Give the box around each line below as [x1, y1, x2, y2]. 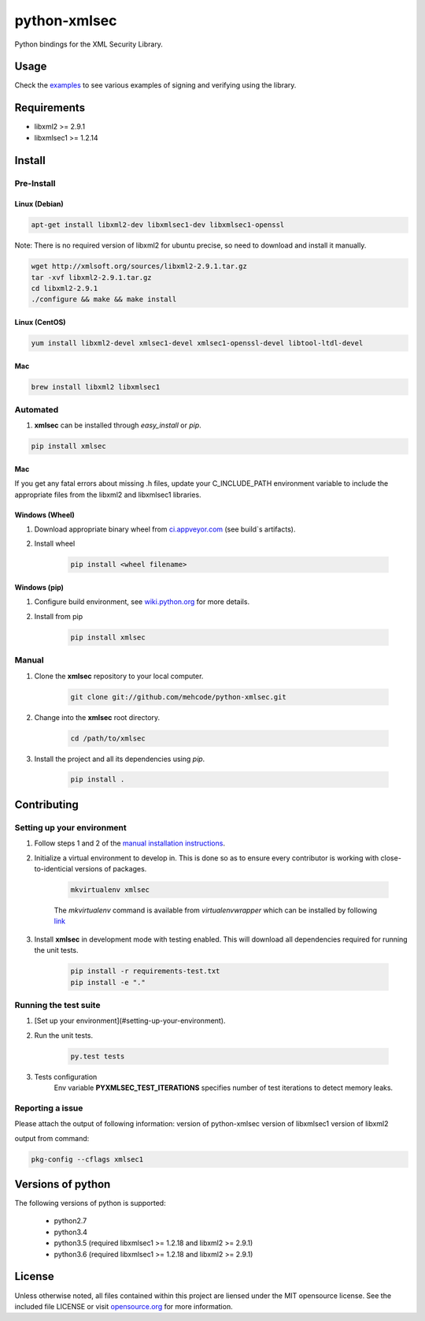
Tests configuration [34, 1072, 98, 1081]
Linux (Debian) [14, 200, 65, 209]
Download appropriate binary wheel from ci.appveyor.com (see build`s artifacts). [34, 524, 296, 534]
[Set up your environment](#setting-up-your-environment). [34, 1016, 226, 1025]
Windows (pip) [14, 583, 65, 592]
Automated [14, 404, 59, 415]
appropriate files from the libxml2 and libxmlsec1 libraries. [14, 490, 201, 499]
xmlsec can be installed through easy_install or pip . [34, 420, 202, 430]
